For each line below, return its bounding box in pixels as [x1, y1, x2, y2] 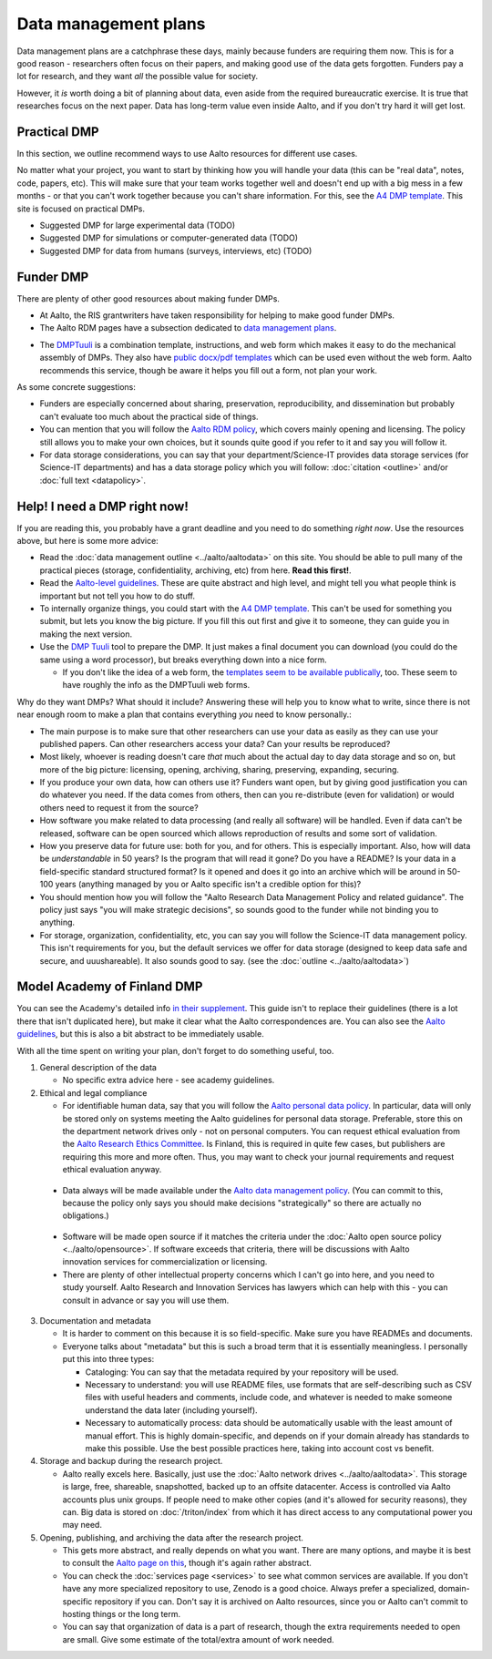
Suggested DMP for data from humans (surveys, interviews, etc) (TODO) [39, 245, 313, 256]
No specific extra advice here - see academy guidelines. [62, 1075, 275, 1086]
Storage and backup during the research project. [39, 1456, 223, 1467]
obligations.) [62, 1210, 109, 1221]
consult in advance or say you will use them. [62, 1295, 230, 1306]
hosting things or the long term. [62, 1609, 181, 1620]
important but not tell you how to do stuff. [39, 590, 196, 601]
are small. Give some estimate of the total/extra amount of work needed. [62, 1633, 334, 1644]
